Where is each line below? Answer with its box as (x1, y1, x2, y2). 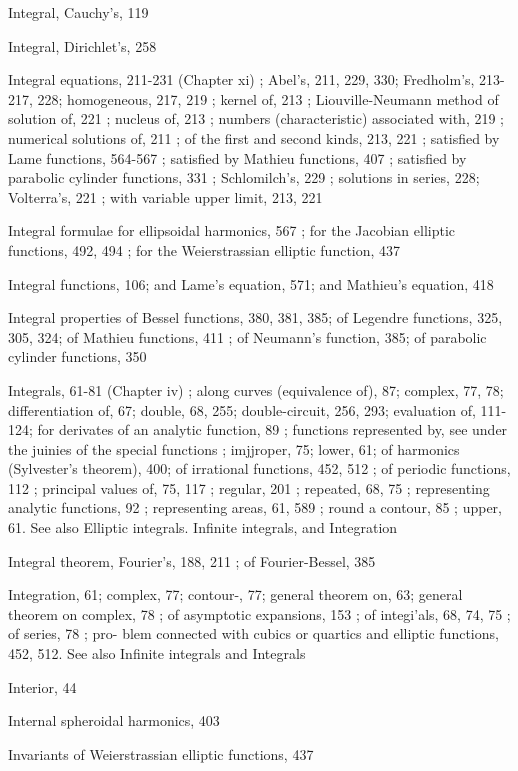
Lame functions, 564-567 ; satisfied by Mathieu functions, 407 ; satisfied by (8, 147, 467, 168)
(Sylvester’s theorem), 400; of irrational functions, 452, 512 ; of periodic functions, (8, 458, 511, 479)
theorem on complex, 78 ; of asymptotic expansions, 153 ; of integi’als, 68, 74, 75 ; (8, 603, 511, 624)
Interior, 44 (8, 676, 77, 697)
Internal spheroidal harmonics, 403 (8, 710, 220, 731)
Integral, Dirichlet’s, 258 (8, 35, 157, 56)
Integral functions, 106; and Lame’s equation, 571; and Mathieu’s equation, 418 (8, 273, 494, 294)
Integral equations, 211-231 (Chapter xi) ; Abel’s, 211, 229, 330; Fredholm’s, (8, 69, 475, 90)
